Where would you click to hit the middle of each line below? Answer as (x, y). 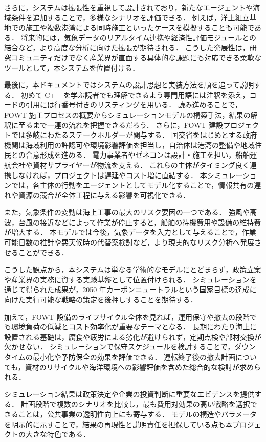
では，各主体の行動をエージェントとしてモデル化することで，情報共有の (132, 185)
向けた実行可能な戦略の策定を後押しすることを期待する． (101, 300)
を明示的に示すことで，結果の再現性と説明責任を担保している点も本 (118, 424)
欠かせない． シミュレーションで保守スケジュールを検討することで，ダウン (130, 347)
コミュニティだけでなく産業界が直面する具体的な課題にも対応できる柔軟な (136, 57)
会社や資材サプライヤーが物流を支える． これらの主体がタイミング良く (130, 164)
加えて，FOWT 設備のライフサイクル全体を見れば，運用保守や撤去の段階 (127, 316)
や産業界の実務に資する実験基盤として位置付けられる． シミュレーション (127, 279)
